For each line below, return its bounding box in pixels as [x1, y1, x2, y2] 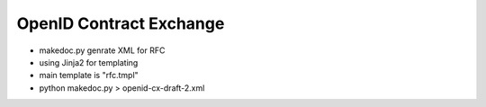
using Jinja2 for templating [39, 57, 139, 67]
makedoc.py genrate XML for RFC [39, 45, 166, 56]
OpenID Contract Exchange [16, 13, 225, 33]
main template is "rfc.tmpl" [39, 70, 139, 81]
